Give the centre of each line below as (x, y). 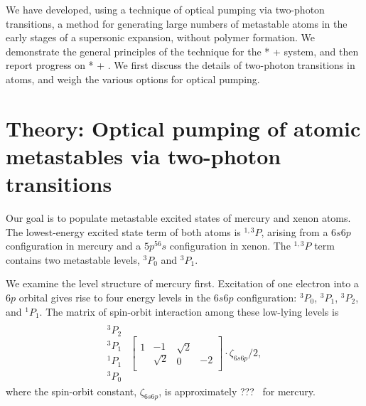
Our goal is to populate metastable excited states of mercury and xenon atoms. (178, 218)
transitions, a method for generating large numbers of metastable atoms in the (177, 23)
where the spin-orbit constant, (71, 391)
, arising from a (295, 231)
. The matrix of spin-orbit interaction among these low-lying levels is (189, 311)
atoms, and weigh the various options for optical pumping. (133, 79)
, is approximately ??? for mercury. (237, 391)
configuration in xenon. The (230, 246)
